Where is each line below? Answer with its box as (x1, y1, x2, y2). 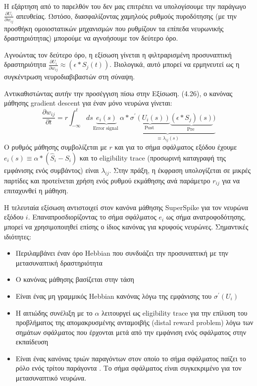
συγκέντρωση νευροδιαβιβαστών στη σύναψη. (4, 71, 135, 82)
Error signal (93, 126, 118, 131)
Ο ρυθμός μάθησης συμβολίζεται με (4, 142, 107, 152)
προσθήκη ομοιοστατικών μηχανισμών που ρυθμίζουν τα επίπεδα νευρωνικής (4, 23, 224, 33)
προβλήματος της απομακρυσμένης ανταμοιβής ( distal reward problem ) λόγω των (15, 317, 254, 328)
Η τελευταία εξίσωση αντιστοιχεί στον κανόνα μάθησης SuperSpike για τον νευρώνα (4, 202, 249, 212)
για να (222, 175, 240, 185)
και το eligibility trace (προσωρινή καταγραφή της (79, 152, 226, 163)
